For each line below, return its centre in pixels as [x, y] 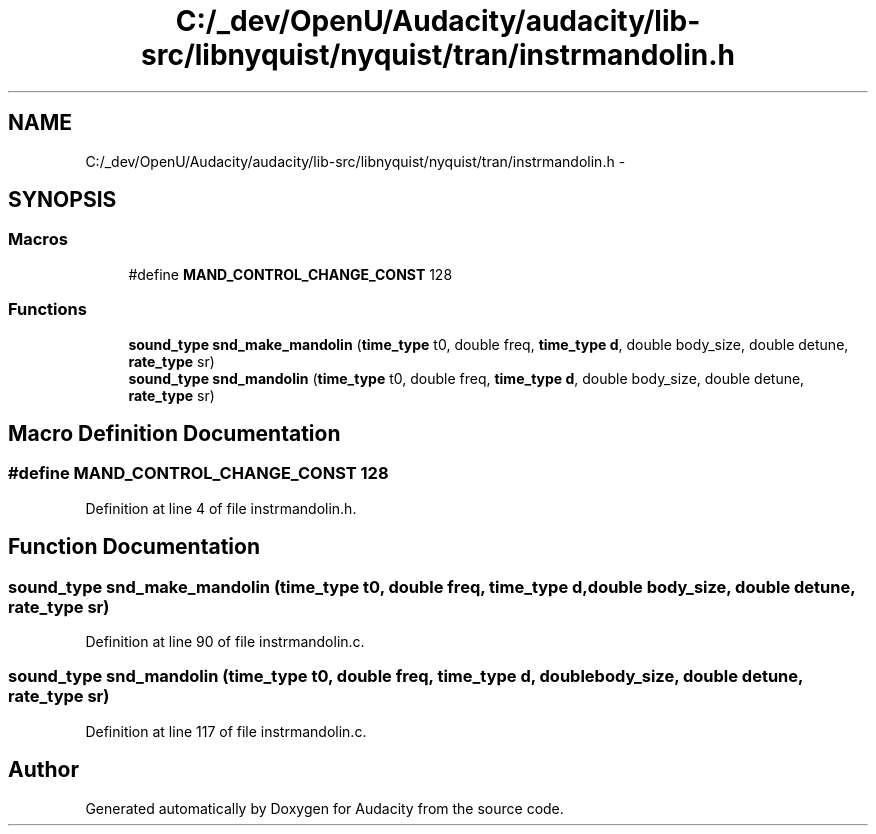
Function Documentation [134, 547]
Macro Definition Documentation [174, 433]
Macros [38, 239]
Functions [47, 309]
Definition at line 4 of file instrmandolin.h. [221, 508]
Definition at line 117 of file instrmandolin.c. [226, 731]
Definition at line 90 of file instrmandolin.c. [225, 641]
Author [43, 770]
